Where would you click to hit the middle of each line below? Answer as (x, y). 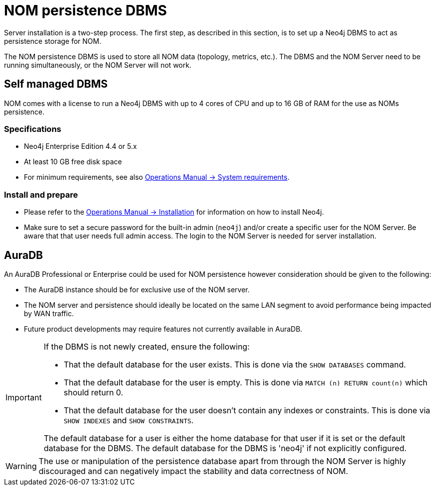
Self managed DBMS (56, 84)
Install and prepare (41, 194)
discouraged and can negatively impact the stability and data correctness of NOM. (193, 471)
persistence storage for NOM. (53, 41)
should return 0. (93, 392)
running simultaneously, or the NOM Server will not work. (98, 65)
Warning (21, 466)
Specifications (33, 129)
